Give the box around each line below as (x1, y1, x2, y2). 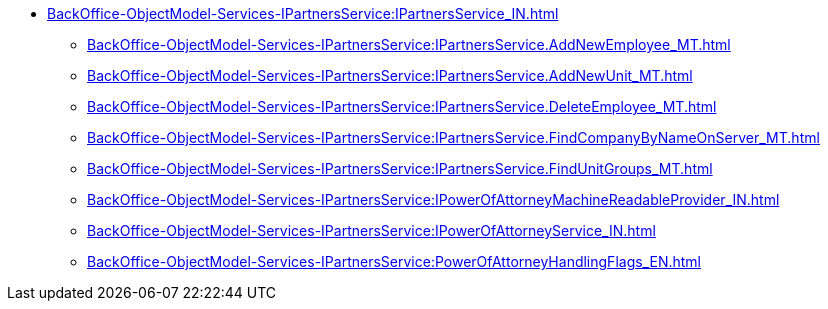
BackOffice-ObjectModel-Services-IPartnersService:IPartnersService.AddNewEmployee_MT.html (87, 36, 731, 53)
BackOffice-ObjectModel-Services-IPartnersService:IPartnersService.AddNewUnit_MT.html (87, 67, 693, 84)
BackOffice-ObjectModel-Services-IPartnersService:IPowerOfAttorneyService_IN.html (87, 222, 656, 239)
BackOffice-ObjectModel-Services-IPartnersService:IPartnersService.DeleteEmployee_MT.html (87, 98, 717, 115)
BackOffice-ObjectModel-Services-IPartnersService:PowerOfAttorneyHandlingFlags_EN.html (87, 253, 701, 270)
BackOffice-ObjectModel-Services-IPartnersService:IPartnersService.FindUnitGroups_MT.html (87, 160, 713, 177)
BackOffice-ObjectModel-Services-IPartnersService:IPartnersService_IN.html (47, 5, 559, 22)
